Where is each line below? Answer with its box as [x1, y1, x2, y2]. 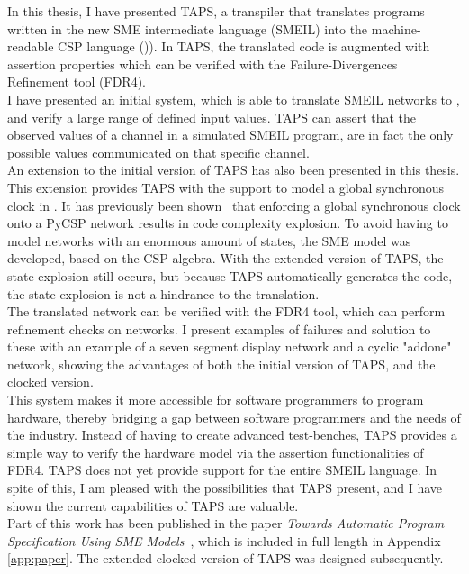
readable [7, 37, 54, 56]
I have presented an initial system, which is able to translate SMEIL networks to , [7, 89, 460, 108]
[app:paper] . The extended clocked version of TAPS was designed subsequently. [7, 549, 444, 568]
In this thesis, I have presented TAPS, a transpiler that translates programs [7, 2, 425, 20]
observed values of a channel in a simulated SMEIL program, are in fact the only [7, 125, 454, 144]
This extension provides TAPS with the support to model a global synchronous [7, 178, 444, 196]
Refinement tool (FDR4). [7, 72, 146, 91]
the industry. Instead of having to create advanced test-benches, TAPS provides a [7, 425, 457, 444]
